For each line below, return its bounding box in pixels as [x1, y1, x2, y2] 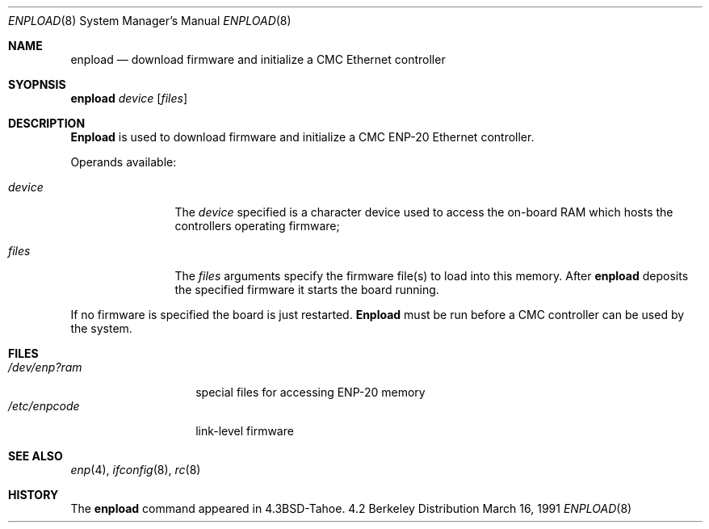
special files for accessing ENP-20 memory [195, 385, 426, 399]
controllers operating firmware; [174, 219, 340, 233]
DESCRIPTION [8, 116, 86, 130]
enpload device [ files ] [70, 91, 187, 105]
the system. [70, 321, 132, 335]
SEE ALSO [8, 449, 63, 463]
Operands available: [70, 155, 177, 169]
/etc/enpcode [8, 399, 80, 413]
